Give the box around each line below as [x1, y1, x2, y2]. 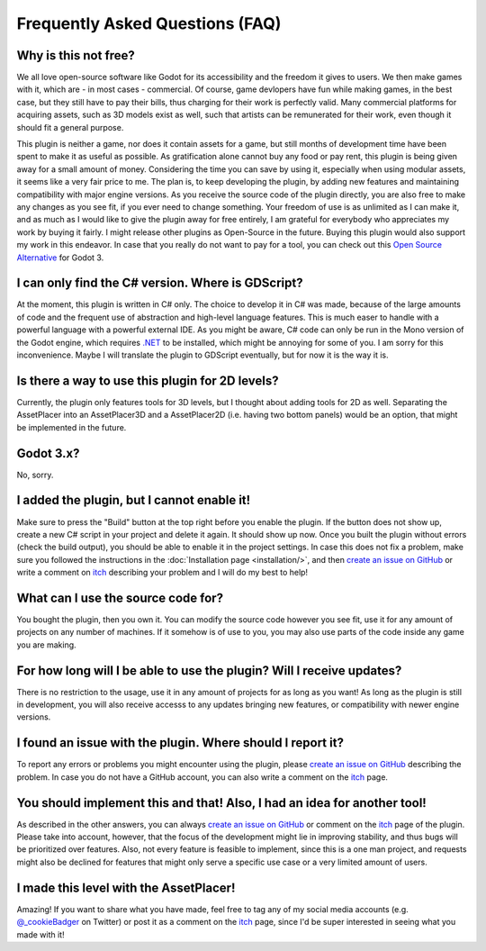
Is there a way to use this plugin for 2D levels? [16, 373, 279, 388]
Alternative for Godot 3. [16, 252, 104, 263]
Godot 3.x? [16, 446, 80, 461]
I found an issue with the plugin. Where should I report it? [16, 735, 344, 751]
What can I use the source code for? [16, 590, 224, 605]
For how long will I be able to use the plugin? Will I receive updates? [16, 663, 402, 678]
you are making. [16, 639, 76, 650]
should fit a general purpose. [16, 122, 124, 132]
